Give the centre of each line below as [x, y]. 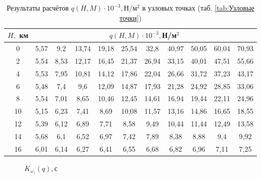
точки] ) [130, 17]
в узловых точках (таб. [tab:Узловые [198, 8]
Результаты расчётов [38, 8]
